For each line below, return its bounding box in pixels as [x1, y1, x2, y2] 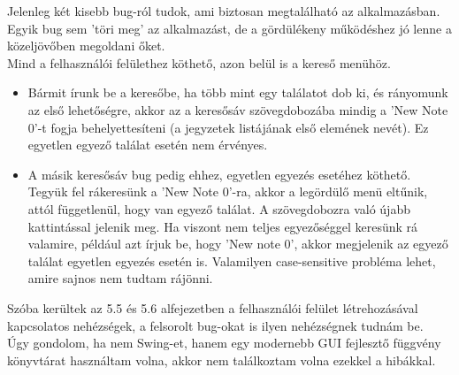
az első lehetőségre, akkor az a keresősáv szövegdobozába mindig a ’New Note [27, 100, 448, 119]
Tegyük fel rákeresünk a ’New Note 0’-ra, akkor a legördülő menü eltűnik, [27, 182, 428, 201]
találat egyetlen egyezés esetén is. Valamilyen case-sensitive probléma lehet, [27, 251, 436, 270]
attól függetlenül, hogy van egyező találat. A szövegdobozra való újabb [27, 199, 410, 218]
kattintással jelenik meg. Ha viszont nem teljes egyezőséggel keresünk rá [27, 217, 418, 235]
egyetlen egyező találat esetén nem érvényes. [27, 135, 268, 154]
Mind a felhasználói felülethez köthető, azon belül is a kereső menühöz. [7, 53, 391, 72]
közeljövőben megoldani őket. [7, 36, 165, 55]
